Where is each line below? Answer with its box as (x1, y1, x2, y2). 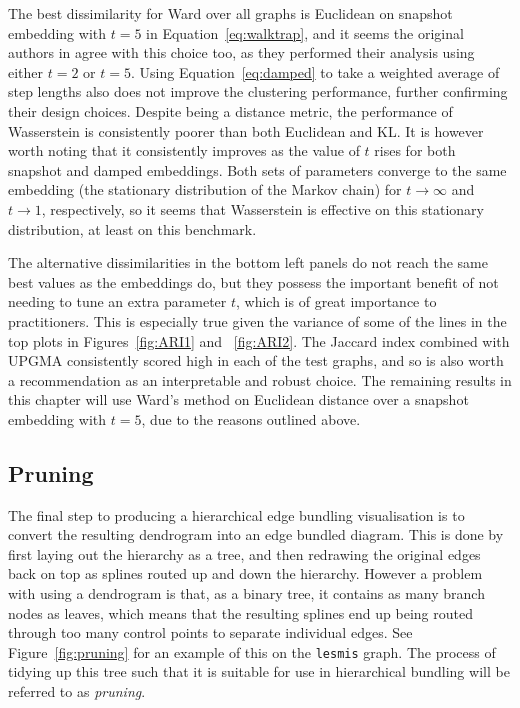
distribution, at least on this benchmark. (8, 218, 257, 239)
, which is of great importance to (236, 291, 437, 312)
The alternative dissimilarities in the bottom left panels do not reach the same (8, 252, 488, 273)
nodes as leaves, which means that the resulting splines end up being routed (8, 602, 473, 623)
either (8, 61, 44, 82)
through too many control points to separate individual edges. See (8, 622, 413, 643)
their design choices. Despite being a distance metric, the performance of (8, 100, 453, 121)
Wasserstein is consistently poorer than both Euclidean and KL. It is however (8, 120, 484, 141)
